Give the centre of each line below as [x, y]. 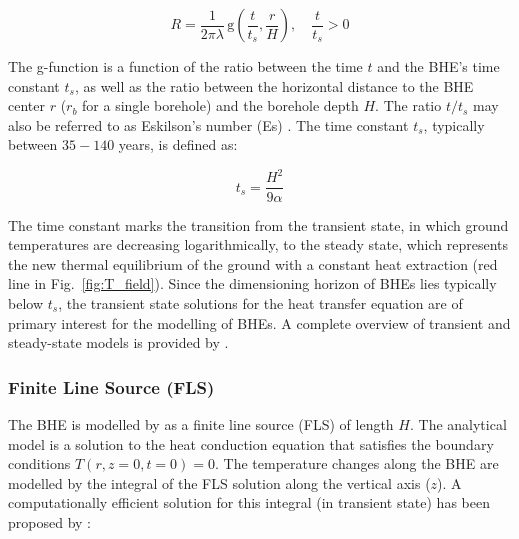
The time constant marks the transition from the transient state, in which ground [258, 224]
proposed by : [49, 521]
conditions [39, 463]
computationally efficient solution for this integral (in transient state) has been [249, 502]
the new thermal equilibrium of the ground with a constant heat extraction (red [253, 263]
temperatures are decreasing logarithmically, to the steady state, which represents [258, 244]
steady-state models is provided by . [118, 342]
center [26, 105]
